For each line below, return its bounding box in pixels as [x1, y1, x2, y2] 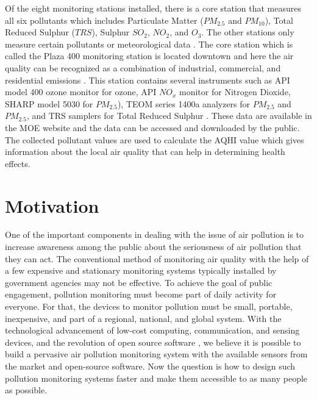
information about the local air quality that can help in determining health [5, 145, 285, 158]
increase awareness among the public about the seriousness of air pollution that [5, 240, 302, 253]
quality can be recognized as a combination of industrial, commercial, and [5, 61, 281, 74]
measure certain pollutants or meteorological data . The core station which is [5, 37, 293, 50]
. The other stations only [201, 26, 294, 38]
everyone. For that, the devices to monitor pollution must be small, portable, [5, 300, 293, 312]
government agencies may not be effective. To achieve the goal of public [5, 276, 272, 288]
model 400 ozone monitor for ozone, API [5, 85, 157, 98]
